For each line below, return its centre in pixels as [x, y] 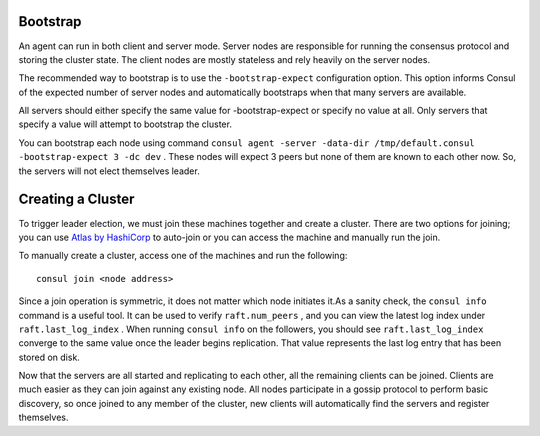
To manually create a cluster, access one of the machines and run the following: [183, 256]
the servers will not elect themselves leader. [109, 171]
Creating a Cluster [76, 199]
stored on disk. [49, 357]
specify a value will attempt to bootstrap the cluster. [125, 124]
